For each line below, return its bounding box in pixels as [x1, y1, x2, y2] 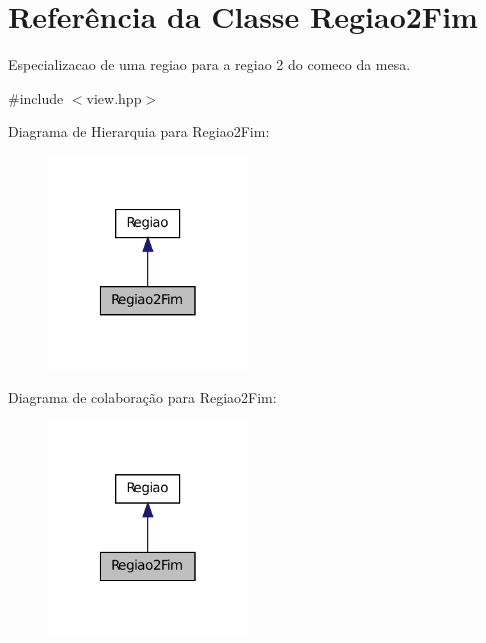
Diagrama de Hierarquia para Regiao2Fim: [8, 121, 270, 142]
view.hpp [86, 87, 142, 108]
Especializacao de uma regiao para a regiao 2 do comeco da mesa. [8, 54, 411, 75]
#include [8, 87, 64, 108]
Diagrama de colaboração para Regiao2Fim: [8, 386, 277, 407]
